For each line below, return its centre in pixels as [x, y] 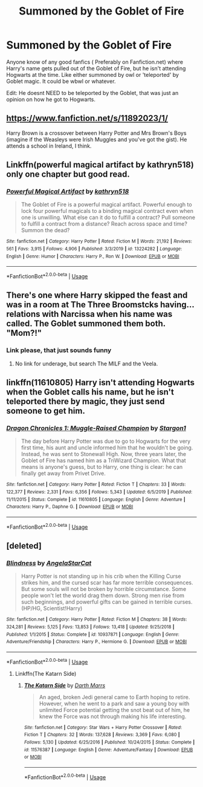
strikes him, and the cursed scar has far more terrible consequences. [107, 583]
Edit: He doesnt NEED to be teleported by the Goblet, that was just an [92, 93]
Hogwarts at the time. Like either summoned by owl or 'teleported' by [93, 74]
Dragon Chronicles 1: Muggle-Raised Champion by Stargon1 [96, 428]
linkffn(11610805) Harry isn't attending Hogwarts [101, 383]
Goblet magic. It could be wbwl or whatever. [61, 81]
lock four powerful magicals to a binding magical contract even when [107, 211]
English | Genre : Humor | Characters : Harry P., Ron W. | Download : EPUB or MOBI [93, 256]
